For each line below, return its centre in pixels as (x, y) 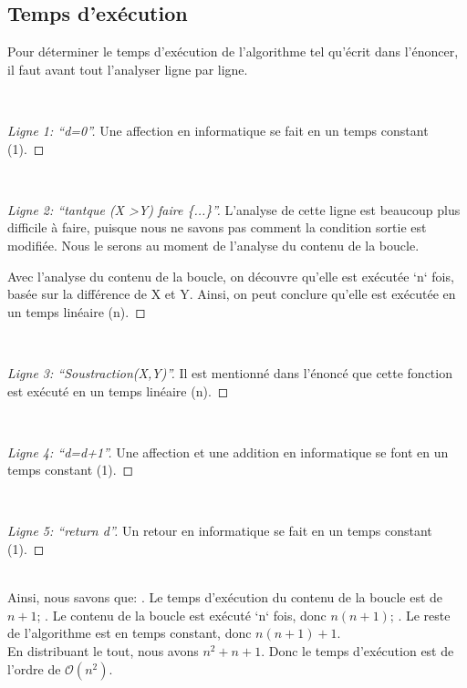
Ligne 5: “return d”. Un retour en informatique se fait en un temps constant (220, 531)
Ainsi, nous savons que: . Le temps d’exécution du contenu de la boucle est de (225, 597)
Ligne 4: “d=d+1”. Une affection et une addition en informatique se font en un (228, 452)
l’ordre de (34, 668)
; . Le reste (420, 615)
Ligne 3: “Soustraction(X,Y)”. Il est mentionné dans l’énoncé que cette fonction (230, 372)
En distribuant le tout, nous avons (103, 651)
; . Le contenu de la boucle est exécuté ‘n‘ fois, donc (182, 615)
